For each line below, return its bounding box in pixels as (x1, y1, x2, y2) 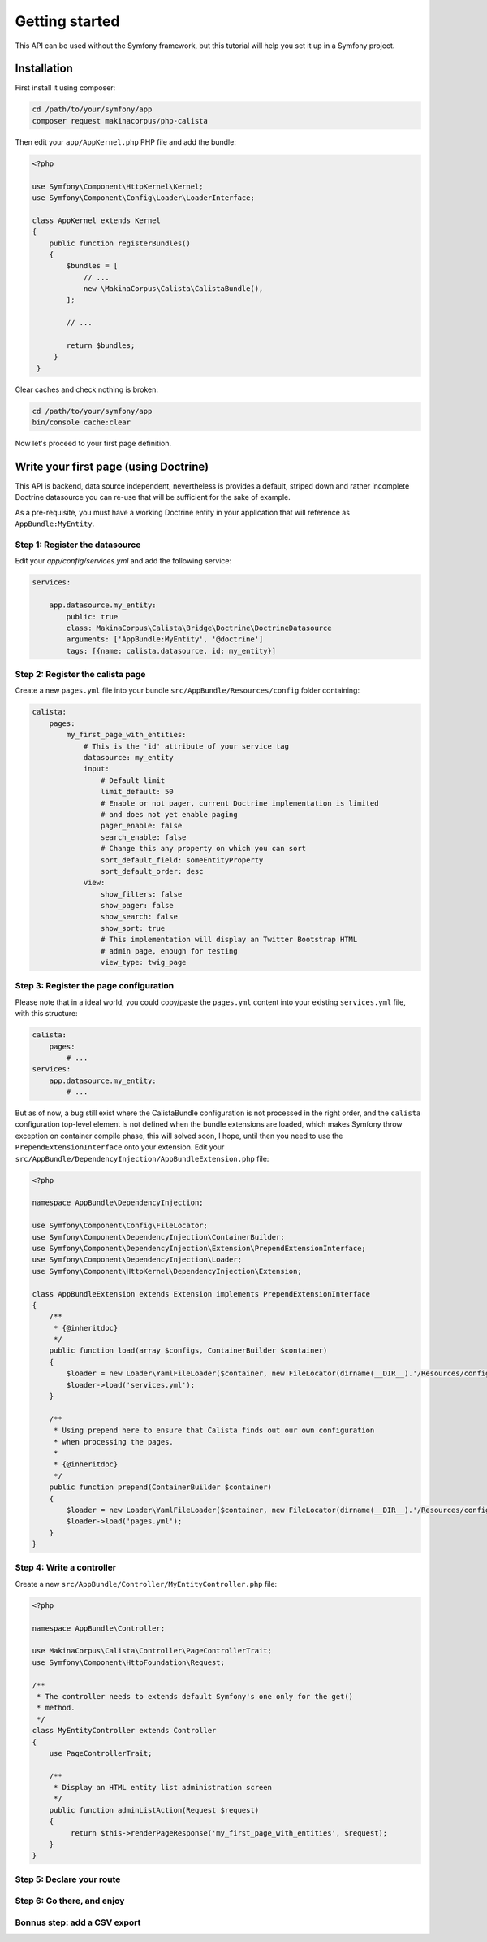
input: (83, 764, 110, 774)
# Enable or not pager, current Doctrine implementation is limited (100, 798, 379, 808)
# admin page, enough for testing (100, 946, 239, 955)
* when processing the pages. (53, 1437, 174, 1446)
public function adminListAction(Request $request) (49, 1805, 260, 1814)
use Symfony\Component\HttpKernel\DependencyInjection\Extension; (32, 1266, 302, 1275)
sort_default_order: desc (100, 867, 204, 875)
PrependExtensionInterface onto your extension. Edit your (15, 1142, 225, 1152)
